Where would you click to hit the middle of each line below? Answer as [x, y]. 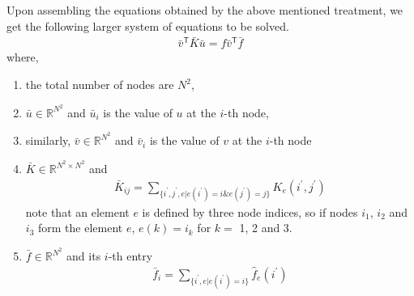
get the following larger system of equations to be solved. [148, 25]
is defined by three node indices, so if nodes [250, 211]
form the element [80, 228]
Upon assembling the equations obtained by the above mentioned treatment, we [205, 10]
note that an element [77, 211]
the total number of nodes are [100, 85]
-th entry [130, 256]
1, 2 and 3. [266, 228]
